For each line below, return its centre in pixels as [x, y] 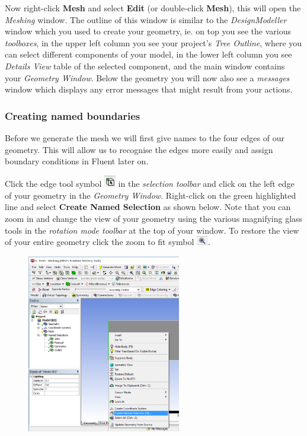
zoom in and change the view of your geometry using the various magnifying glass [154, 218]
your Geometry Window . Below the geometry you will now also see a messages [147, 77]
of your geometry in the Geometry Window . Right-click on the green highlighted [151, 195]
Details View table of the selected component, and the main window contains [145, 66]
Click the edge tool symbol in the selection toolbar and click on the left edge [150, 184]
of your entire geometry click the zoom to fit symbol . [108, 242]
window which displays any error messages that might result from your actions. [149, 89]
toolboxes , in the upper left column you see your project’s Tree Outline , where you [153, 42]
